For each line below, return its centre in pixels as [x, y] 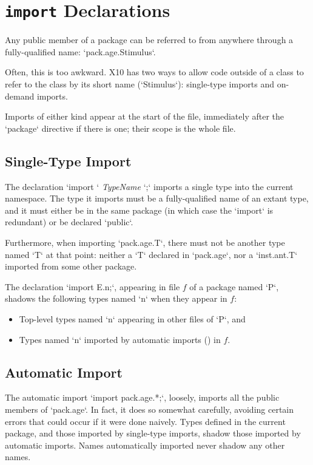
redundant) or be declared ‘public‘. [69, 222]
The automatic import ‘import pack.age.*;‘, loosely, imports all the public [142, 397]
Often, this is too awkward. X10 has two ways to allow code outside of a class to [154, 72]
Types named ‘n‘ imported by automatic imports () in [120, 339]
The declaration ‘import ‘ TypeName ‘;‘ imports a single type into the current [149, 186]
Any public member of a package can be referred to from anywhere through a [149, 40]
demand [20, 96]
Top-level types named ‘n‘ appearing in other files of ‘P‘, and [132, 318]
